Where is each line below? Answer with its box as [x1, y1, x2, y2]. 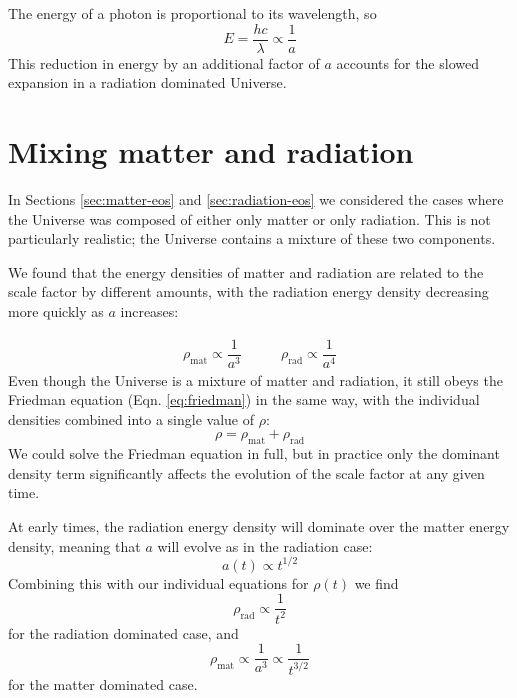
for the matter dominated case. [8, 673, 198, 694]
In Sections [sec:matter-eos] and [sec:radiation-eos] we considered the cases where [8, 188, 504, 209]
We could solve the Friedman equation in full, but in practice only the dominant [8, 443, 500, 464]
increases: [120, 300, 179, 321]
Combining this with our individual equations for [8, 572, 309, 593]
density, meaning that [8, 535, 141, 556]
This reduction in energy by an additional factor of [8, 52, 320, 73]
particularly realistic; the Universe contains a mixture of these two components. [8, 228, 496, 249]
